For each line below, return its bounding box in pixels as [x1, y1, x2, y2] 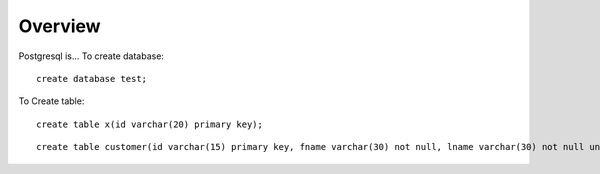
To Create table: [18, 95, 85, 107]
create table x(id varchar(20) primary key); [36, 118, 264, 130]
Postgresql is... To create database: [18, 50, 165, 62]
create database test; [36, 73, 148, 84]
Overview [18, 15, 101, 37]
